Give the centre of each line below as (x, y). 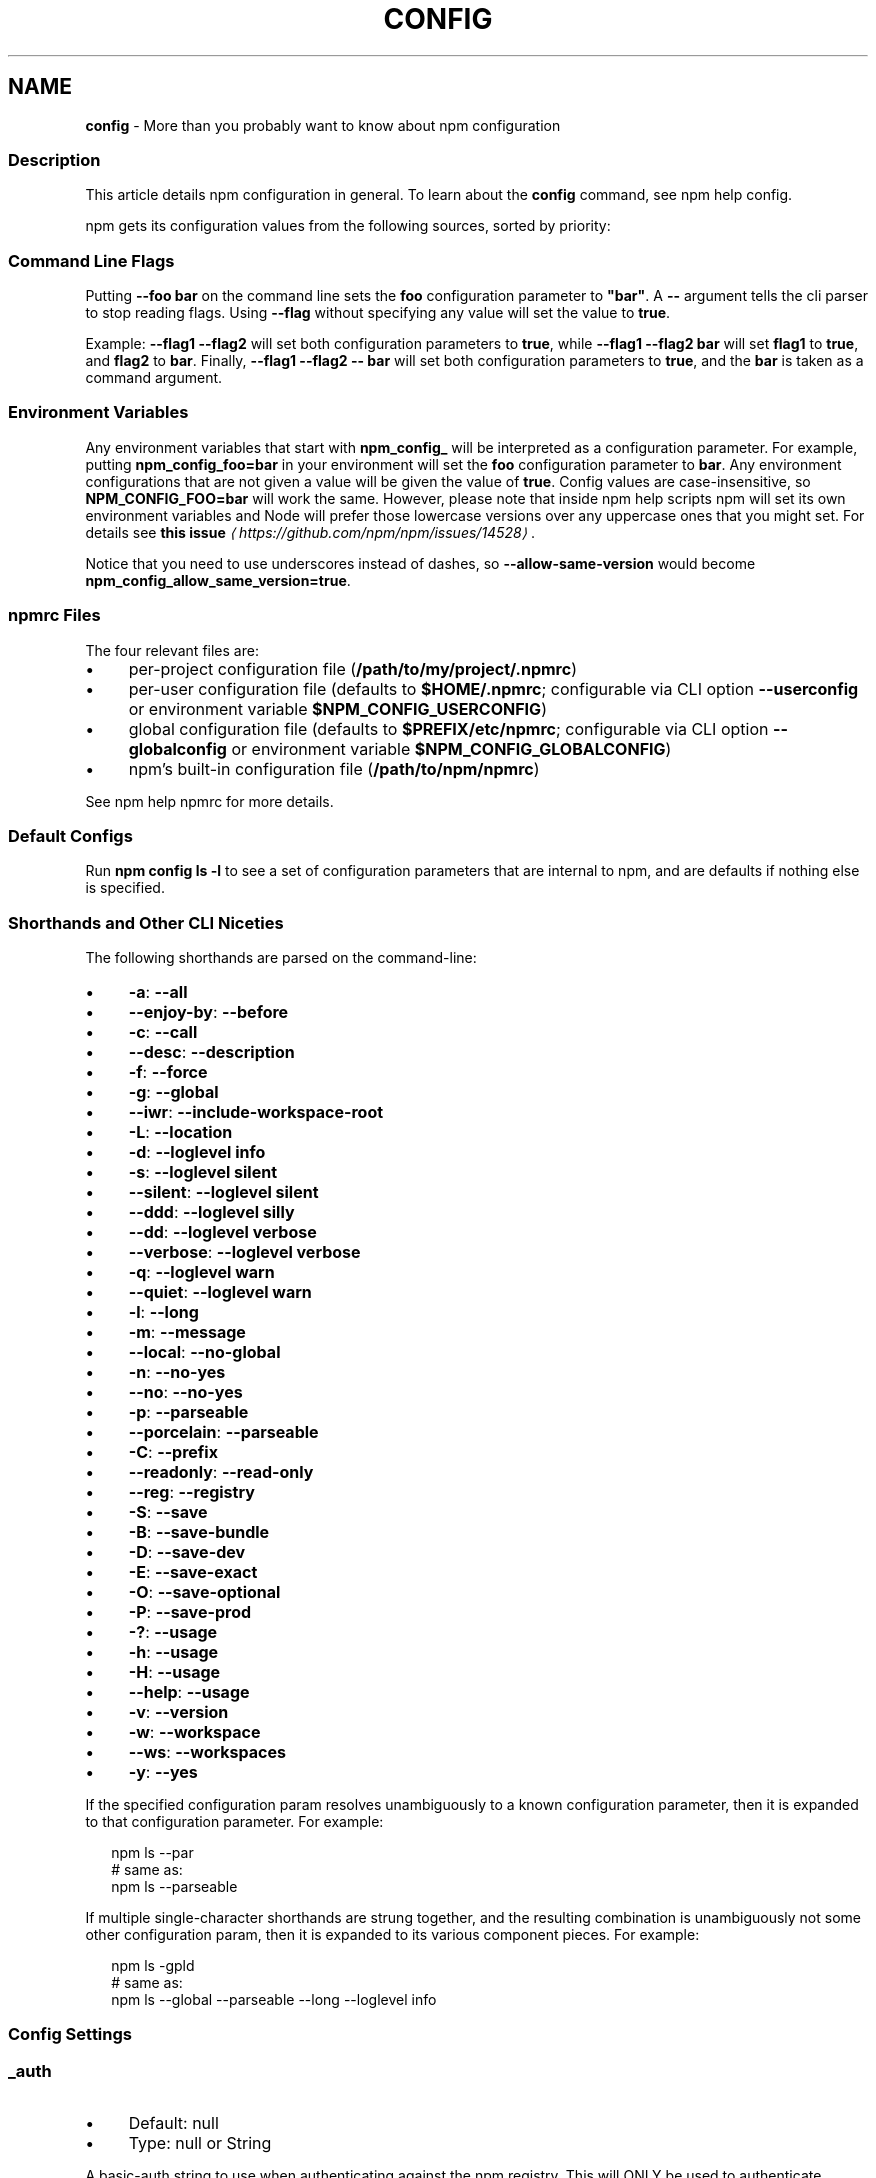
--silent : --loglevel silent (223, 1192)
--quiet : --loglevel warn (220, 1292)
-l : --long (163, 1312)
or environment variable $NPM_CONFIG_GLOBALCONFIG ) (451, 748)
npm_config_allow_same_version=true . (218, 580)
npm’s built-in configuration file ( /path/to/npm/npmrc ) (334, 768)
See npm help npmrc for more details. (209, 801)
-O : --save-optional (204, 1592)
